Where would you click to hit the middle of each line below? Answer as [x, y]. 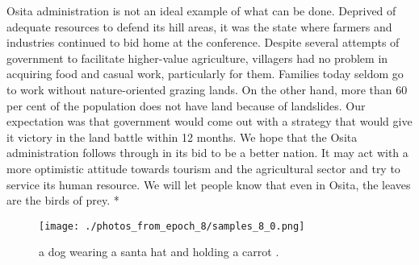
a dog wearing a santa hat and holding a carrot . [159, 252]
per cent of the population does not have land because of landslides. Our [186, 105]
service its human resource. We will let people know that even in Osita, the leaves [209, 184]
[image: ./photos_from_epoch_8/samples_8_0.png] [172, 226]
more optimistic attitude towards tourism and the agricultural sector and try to [203, 168]
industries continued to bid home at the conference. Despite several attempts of [203, 42]
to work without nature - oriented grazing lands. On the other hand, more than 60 [207, 89]
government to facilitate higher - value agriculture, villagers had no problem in [197, 58]
